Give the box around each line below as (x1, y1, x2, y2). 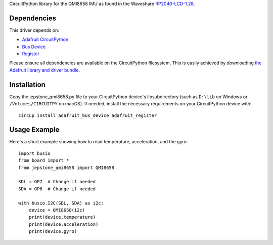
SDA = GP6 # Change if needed (18, 186, 96, 192)
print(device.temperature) (28, 214, 96, 220)
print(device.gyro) (28, 228, 77, 234)
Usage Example (9, 126, 60, 134)
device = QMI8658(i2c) (28, 207, 85, 213)
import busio (18, 150, 51, 156)
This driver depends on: (9, 27, 59, 33)
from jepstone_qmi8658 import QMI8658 (18, 165, 115, 171)
